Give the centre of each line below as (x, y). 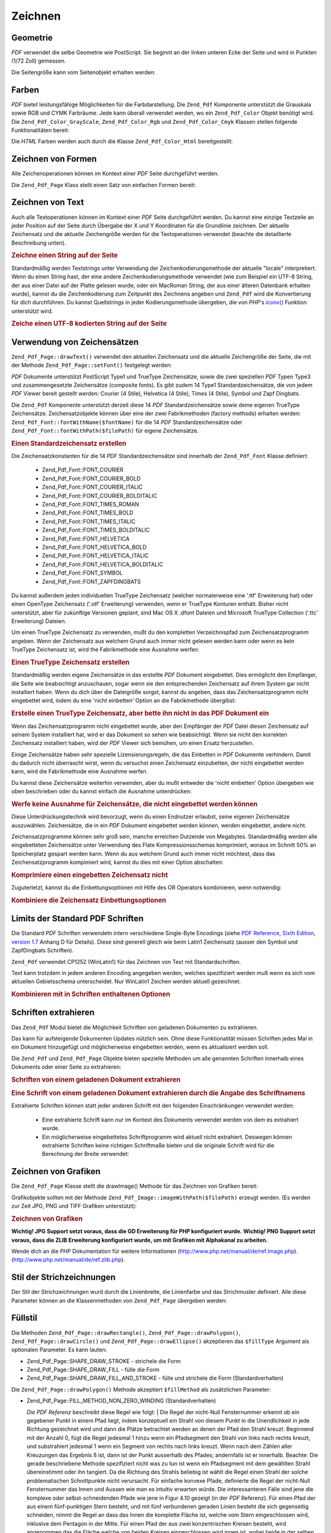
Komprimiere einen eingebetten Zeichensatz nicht (90, 875)
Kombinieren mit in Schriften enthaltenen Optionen (91, 995)
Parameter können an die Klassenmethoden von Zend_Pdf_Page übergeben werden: (119, 1301)
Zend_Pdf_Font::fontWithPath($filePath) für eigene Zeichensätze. (105, 430)
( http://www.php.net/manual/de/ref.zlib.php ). (68, 1260)
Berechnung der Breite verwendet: (86, 1154)
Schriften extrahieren (53, 1013)
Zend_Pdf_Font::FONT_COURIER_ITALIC (93, 487)
